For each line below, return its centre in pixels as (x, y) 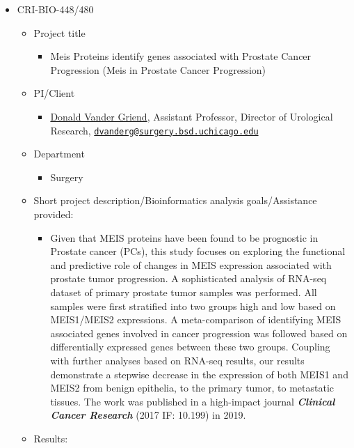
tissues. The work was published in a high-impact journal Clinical (193, 401)
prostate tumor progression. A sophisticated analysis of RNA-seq (188, 278)
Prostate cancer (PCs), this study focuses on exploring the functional (198, 251)
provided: (54, 214)
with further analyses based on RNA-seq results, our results (177, 360)
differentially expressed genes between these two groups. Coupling (190, 347)
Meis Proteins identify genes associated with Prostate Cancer (181, 56)
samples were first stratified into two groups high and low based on (193, 306)
